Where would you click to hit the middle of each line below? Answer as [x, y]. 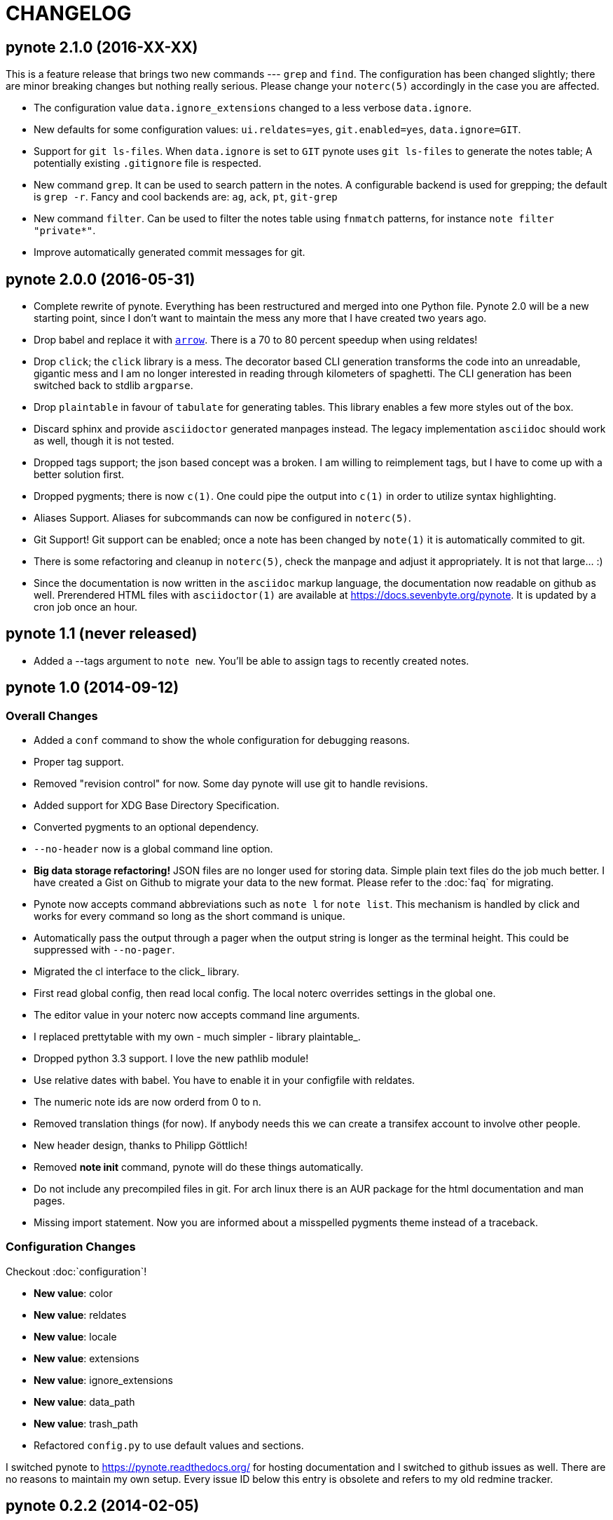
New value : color [73, 1293]
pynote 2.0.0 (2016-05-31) [101, 279]
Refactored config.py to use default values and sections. [169, 1445]
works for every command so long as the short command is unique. [190, 916]
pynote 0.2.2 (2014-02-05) [103, 1506]
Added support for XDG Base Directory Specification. [157, 806]
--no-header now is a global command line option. [153, 849]
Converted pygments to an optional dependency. [146, 827]
